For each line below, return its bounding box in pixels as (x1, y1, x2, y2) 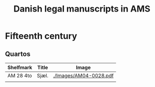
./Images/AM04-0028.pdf (53, 72, 114, 79)
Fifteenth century (5, 30, 77, 42)
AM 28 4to (7, 72, 32, 79)
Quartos (5, 50, 31, 58)
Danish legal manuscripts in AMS (13, 3, 151, 14)
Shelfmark (7, 64, 33, 71)
